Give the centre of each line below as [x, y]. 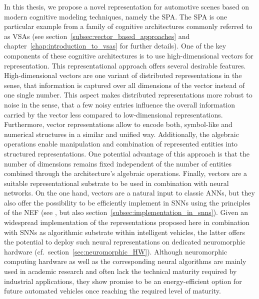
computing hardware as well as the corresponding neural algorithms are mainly [125, 261]
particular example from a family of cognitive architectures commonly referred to [128, 26]
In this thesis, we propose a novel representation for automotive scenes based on [126, 6]
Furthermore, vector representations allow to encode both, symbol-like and [118, 124]
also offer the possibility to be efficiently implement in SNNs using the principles [127, 202]
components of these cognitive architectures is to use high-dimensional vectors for [129, 55]
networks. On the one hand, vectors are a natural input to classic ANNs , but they [129, 193]
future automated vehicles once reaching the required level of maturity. [112, 291]
